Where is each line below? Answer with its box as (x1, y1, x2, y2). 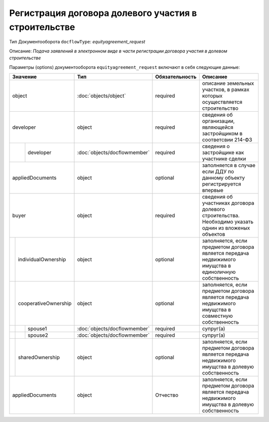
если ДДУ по (202, 168, 234, 175)
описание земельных (202, 80, 254, 87)
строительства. (202, 212, 240, 219)
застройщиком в (202, 130, 243, 137)
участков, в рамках (202, 86, 250, 93)
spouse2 (27, 332, 48, 339)
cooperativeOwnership (18, 300, 72, 307)
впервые (202, 187, 224, 194)
